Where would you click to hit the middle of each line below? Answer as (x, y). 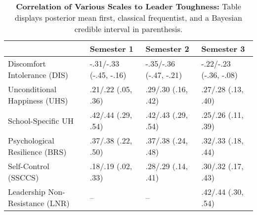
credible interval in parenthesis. (128, 29)
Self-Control (29, 166)
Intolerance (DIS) (38, 75)
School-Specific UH (41, 120)
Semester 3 (223, 49)
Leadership (27, 192)
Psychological (31, 140)
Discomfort (27, 63)
